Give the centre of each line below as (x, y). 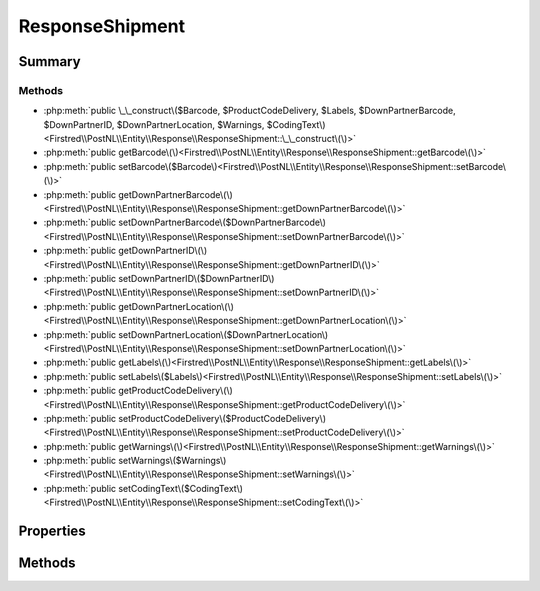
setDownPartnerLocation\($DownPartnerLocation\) (223, 334)
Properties (52, 531)
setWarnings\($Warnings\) (172, 461)
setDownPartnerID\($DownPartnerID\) (196, 278)
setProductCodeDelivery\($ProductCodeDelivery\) (222, 418)
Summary (49, 61)
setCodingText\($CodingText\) (181, 488)
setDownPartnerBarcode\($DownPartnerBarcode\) (222, 222)
